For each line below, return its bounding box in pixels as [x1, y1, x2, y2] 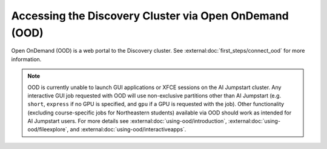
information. [11, 55, 42, 63]
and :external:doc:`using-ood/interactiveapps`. [70, 126, 187, 133]
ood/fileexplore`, [27, 126, 69, 133]
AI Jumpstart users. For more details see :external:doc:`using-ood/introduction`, [27, 118, 227, 125]
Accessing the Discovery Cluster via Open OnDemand [11, 9, 289, 22]
